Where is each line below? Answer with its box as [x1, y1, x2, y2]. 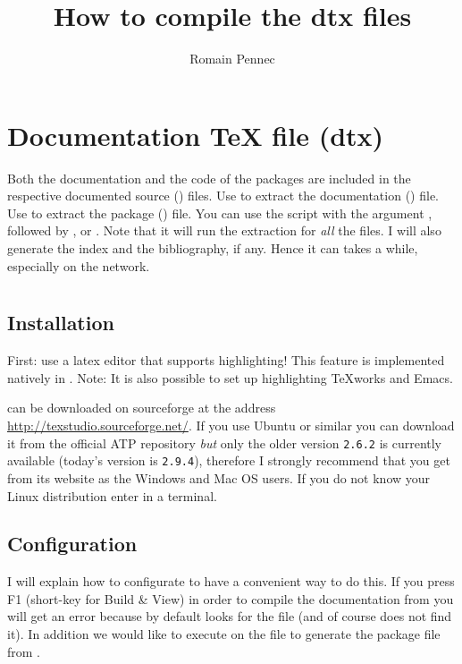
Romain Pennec [189, 49, 275, 68]
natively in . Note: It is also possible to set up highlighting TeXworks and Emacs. [7, 368, 453, 387]
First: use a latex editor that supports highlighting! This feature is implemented [7, 351, 445, 370]
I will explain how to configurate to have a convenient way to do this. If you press [7, 572, 455, 591]
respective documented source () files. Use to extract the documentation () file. [7, 186, 439, 205]
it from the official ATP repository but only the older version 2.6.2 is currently [7, 433, 442, 452]
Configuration [7, 530, 138, 558]
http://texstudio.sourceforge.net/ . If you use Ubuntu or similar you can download [7, 416, 455, 434]
